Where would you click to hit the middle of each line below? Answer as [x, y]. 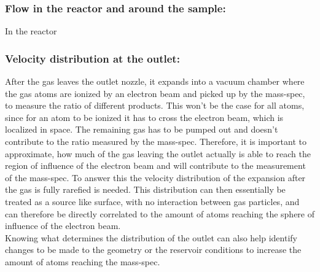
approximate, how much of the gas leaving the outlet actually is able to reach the [158, 153]
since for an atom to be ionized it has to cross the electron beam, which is [144, 117]
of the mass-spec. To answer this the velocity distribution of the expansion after [155, 177]
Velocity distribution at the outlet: [92, 58]
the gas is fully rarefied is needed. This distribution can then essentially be [145, 189]
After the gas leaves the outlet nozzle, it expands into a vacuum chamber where [155, 81]
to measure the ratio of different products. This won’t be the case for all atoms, [155, 105]
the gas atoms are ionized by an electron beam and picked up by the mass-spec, [155, 93]
